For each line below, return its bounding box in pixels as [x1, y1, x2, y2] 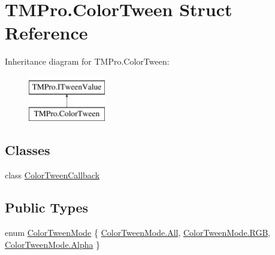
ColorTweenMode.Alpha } [5, 238, 101, 250]
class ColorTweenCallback [5, 169, 100, 181]
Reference [5, 20, 88, 45]
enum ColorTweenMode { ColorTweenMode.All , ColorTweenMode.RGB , [5, 226, 271, 239]
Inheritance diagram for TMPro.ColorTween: [5, 55, 170, 68]
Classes [5, 141, 50, 159]
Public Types [5, 198, 89, 217]
